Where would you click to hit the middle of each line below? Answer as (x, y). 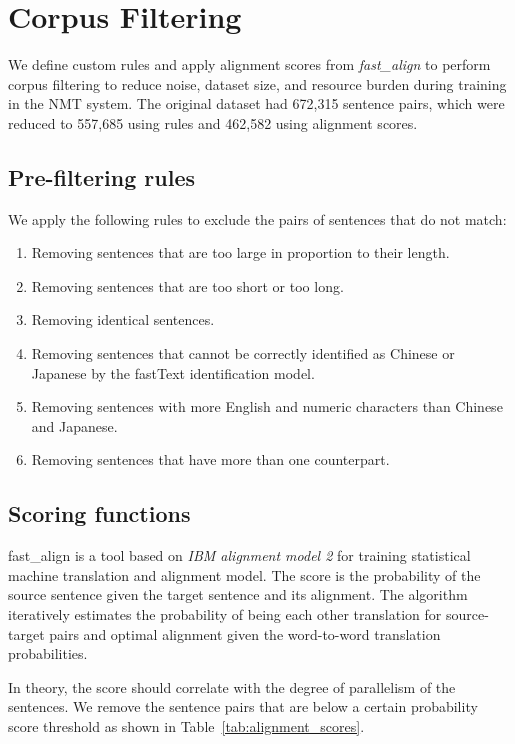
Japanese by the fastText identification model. (173, 372)
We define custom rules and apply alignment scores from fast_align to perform (249, 64)
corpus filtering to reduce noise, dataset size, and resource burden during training (257, 83)
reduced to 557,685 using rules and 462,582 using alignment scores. (213, 122)
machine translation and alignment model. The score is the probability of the (244, 574)
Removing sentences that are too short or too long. (187, 285)
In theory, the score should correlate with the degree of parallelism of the (232, 686)
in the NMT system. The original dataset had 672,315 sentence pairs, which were (256, 103)
